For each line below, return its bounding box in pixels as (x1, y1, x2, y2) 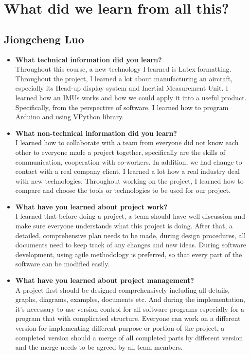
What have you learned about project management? (15, 275, 194, 285)
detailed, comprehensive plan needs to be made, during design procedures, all (15, 230, 246, 240)
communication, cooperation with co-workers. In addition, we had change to (15, 156, 242, 167)
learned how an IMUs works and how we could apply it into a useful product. (15, 92, 247, 102)
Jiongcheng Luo (4, 31, 84, 46)
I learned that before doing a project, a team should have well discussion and (15, 211, 245, 221)
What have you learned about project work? (15, 201, 168, 211)
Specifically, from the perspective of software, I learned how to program (15, 102, 229, 112)
